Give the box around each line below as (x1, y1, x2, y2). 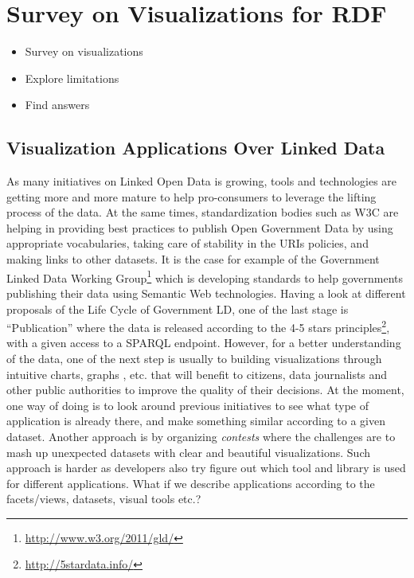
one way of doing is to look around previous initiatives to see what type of (6, 396, 369, 413)
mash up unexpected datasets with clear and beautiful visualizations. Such (6, 443, 371, 460)
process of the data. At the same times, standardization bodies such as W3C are (6, 204, 399, 221)
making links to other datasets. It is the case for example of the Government (6, 251, 380, 268)
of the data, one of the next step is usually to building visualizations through (6, 350, 382, 366)
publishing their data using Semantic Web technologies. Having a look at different (6, 284, 406, 301)
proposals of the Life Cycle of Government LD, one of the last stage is (6, 300, 349, 317)
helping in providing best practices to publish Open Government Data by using (6, 219, 393, 236)
